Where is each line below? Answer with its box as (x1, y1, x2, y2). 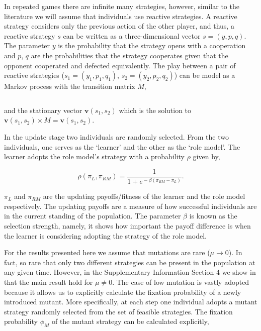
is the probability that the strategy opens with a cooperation (58, 40, 246, 51)
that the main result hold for (4, 276, 93, 287)
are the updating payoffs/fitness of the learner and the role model (43, 191, 245, 201)
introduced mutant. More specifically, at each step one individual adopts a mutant (4, 296, 257, 307)
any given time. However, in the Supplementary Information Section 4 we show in (4, 267, 256, 277)
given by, (193, 151, 220, 162)
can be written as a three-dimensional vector (63, 30, 201, 41)
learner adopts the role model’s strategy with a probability (4, 151, 185, 162)
